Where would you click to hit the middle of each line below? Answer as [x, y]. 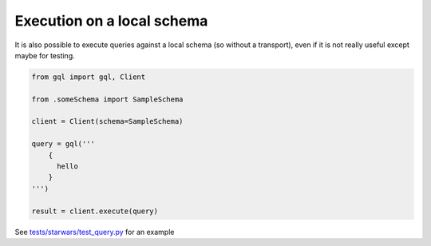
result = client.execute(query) [95, 211]
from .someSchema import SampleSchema [107, 99]
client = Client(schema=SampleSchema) [107, 121]
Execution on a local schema [111, 21]
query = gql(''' [63, 144]
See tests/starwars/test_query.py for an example [95, 232]
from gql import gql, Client [89, 77]
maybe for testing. [45, 55]
